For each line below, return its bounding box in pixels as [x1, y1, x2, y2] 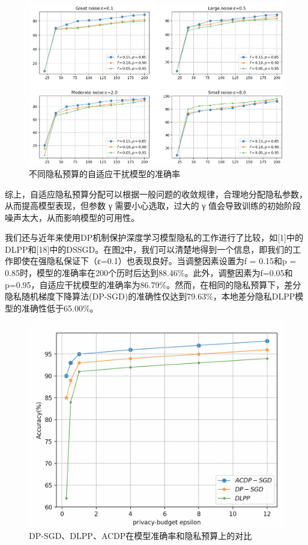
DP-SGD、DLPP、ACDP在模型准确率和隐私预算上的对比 [29, 529, 252, 542]
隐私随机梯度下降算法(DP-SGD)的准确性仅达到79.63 [5, 290, 207, 303]
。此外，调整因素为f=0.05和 [184, 266, 293, 279]
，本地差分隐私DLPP [213, 290, 295, 303]
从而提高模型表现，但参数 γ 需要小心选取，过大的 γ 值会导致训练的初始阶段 [5, 199, 301, 212]
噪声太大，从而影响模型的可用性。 [5, 211, 139, 223]
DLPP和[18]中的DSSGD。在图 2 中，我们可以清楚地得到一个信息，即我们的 [5, 242, 293, 255]
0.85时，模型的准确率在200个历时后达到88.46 [5, 266, 178, 279]
